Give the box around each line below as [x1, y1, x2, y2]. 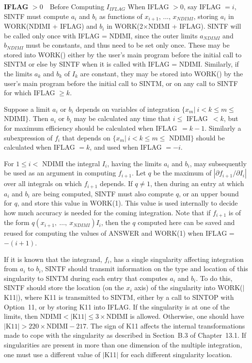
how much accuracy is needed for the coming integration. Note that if [4, 207, 211, 217]
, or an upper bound [178, 188, 239, 198]
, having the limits [107, 158, 162, 168]
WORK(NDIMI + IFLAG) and [4, 21, 97, 31]
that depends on [62, 132, 110, 142]
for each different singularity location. [120, 349, 232, 359]
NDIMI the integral [42, 158, 100, 168]
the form [4, 217, 30, 227]
